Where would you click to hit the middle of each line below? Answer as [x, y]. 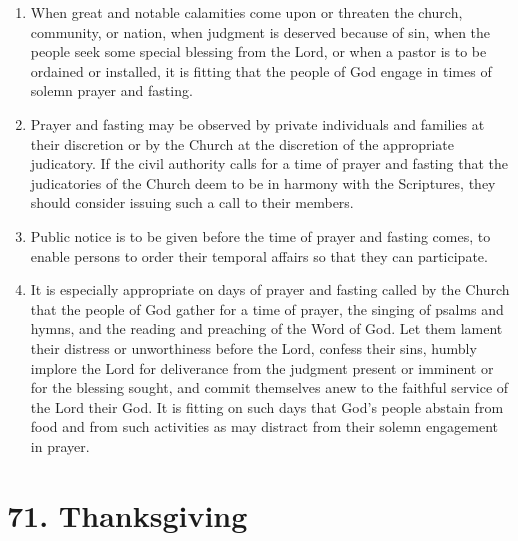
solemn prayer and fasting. [111, 90]
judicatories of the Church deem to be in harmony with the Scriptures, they [263, 182]
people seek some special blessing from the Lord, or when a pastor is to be [258, 51]
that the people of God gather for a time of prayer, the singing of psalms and [267, 308]
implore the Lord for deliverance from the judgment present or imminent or [262, 367]
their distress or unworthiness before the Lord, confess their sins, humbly [253, 347]
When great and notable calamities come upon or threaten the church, [246, 12]
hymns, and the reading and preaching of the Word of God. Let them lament [266, 328]
